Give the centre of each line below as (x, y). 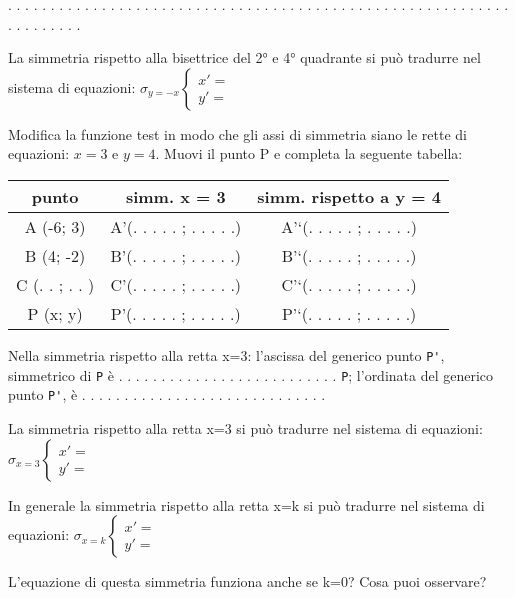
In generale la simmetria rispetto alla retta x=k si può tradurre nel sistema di (246, 504)
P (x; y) (55, 313)
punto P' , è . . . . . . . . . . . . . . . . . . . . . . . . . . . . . (167, 394)
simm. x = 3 (175, 196)
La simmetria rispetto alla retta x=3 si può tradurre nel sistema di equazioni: (245, 427)
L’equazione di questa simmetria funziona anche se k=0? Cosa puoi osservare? (247, 581)
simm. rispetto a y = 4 (349, 196)
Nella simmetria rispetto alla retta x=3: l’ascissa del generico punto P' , (226, 354)
